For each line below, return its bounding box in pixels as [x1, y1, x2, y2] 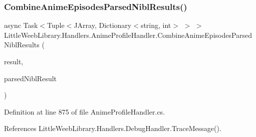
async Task [4, 20, 38, 30]
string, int [140, 20, 171, 30]
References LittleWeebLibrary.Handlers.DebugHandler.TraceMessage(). [4, 123, 221, 134]
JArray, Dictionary [74, 20, 132, 30]
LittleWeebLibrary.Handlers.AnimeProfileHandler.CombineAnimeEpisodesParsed [4, 29, 252, 40]
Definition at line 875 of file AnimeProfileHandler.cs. [4, 106, 165, 117]
